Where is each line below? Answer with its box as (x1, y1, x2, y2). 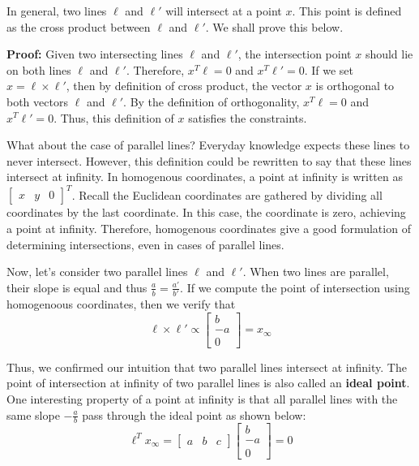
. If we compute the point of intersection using (180, 278, 410, 296)
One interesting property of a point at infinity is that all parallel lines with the (6, 390, 398, 407)
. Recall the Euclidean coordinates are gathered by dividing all (71, 186, 383, 203)
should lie (365, 45, 413, 63)
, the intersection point (237, 45, 352, 63)
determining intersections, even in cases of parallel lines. (6, 235, 284, 252)
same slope (6, 406, 60, 423)
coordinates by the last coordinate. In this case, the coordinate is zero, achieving (6, 204, 406, 221)
